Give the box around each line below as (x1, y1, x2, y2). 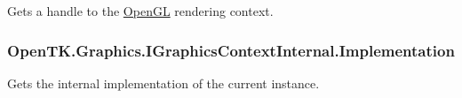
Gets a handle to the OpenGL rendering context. (7, 2, 274, 19)
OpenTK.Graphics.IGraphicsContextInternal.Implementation (7, 39, 455, 61)
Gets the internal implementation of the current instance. (7, 73, 320, 92)
